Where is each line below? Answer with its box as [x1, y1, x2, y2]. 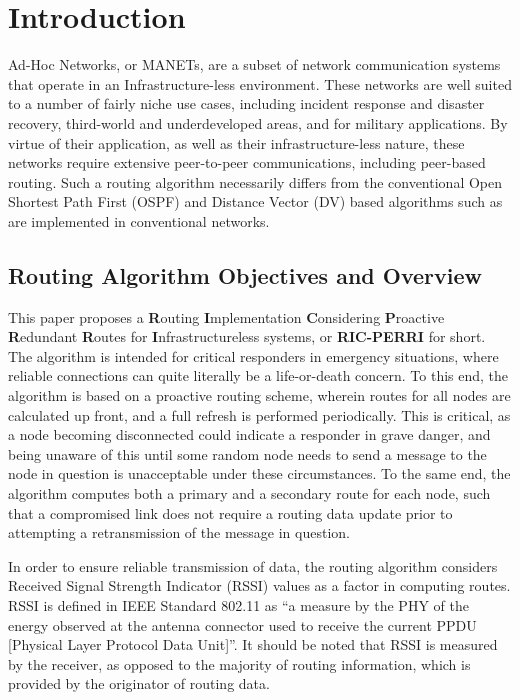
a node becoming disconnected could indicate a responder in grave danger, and [8, 424, 491, 445]
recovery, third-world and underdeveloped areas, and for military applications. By [8, 112, 508, 133]
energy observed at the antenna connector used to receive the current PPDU [8, 614, 477, 635]
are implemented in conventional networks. [8, 210, 270, 231]
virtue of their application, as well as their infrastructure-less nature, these [8, 132, 465, 153]
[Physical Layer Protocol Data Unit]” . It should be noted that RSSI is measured [8, 634, 498, 655]
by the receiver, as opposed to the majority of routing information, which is [8, 653, 471, 674]
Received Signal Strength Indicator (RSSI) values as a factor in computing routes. [8, 575, 511, 596]
